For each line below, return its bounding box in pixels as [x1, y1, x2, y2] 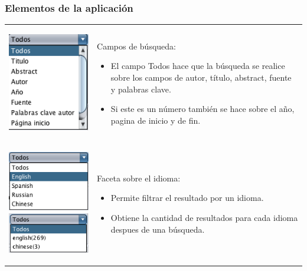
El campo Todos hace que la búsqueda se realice [110, 60, 285, 72]
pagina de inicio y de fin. [110, 114, 201, 126]
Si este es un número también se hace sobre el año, [110, 103, 295, 115]
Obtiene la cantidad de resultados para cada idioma [110, 211, 298, 224]
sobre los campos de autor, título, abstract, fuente [110, 71, 292, 83]
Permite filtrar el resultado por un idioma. [110, 191, 264, 204]
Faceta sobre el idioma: [97, 171, 181, 184]
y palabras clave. [110, 82, 171, 95]
